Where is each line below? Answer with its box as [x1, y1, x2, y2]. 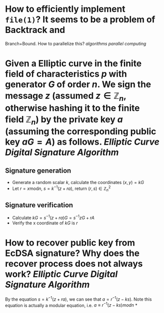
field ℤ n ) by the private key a [5, 114, 123, 126]
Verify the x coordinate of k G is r [12, 220, 78, 226]
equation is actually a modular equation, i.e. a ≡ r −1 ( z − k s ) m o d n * [5, 301, 138, 308]
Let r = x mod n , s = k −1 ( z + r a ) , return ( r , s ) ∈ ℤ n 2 [12, 185, 111, 192]
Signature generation [5, 166, 71, 175]
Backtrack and [5, 25, 65, 35]
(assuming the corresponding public [5, 126, 157, 137]
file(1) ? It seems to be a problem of [5, 14, 156, 25]
